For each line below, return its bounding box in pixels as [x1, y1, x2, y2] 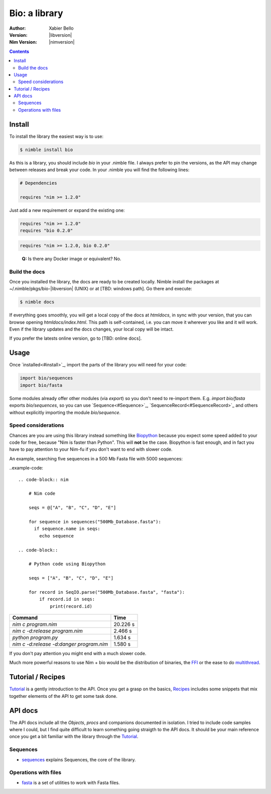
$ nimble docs [20, 299, 55, 305]
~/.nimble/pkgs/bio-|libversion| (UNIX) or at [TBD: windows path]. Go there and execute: [9, 286, 193, 292]
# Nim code [28, 491, 56, 497]
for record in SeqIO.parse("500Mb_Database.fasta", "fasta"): [28, 589, 185, 595]
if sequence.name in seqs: [34, 526, 100, 532]
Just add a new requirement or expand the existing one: [9, 207, 125, 213]
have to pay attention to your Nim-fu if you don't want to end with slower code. [9, 446, 173, 452]
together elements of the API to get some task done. [9, 693, 117, 699]
